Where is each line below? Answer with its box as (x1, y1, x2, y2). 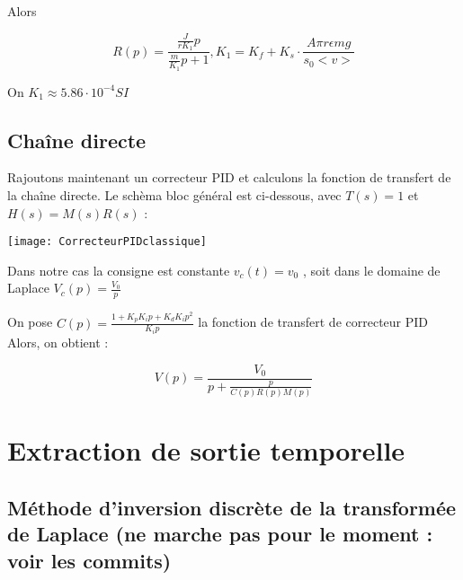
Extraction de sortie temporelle (7, 432, 405, 469)
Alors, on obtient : (7, 333, 109, 351)
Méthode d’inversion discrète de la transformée (7, 493, 457, 521)
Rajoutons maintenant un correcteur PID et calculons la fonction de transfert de (7, 168, 451, 187)
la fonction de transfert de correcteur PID (198, 312, 429, 331)
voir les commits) (7, 546, 172, 574)
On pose (7, 312, 53, 331)
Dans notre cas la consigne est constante (7, 260, 230, 279)
